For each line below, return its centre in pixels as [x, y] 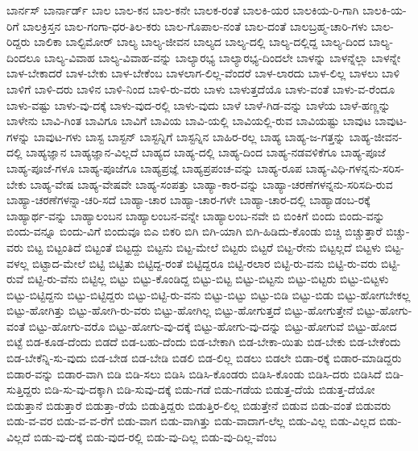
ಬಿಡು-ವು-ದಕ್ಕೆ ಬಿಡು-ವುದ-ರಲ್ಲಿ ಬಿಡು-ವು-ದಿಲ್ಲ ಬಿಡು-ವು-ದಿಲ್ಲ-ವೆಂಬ [155, 437]
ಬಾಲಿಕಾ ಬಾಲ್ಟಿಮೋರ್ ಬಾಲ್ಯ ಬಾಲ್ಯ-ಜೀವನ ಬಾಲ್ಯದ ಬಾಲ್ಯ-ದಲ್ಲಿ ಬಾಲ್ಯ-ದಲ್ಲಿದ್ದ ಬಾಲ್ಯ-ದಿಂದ [200, 42]
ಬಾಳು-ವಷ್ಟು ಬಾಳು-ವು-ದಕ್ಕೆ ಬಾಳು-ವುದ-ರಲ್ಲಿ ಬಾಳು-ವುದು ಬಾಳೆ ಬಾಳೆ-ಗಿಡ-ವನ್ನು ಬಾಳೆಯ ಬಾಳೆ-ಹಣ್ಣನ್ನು [199, 104]
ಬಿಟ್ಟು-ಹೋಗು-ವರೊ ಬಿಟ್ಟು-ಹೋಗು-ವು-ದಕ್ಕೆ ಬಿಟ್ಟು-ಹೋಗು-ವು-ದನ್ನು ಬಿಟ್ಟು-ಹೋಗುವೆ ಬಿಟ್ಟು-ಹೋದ [213, 326]
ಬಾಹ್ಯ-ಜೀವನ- [376, 136]
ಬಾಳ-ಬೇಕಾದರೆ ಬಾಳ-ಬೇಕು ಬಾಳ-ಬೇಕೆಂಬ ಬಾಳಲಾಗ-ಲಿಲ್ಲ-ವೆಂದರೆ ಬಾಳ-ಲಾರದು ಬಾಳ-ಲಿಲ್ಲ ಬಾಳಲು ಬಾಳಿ [203, 73]
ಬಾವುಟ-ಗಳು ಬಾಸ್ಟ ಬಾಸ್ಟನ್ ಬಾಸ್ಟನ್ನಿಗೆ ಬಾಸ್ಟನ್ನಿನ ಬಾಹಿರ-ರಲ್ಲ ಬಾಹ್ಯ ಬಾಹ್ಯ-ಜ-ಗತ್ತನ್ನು [189, 136]
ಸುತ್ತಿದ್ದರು [24, 389]
